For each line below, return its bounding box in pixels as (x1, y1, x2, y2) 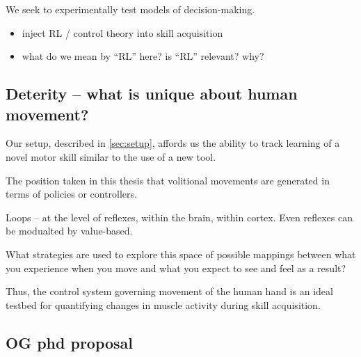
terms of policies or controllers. (6, 187, 137, 201)
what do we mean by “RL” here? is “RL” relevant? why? (22, 49, 264, 63)
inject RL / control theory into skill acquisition (22, 25, 223, 40)
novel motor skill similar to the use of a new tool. (6, 149, 216, 164)
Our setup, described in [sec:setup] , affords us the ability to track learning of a (6, 136, 340, 150)
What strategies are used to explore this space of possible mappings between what (6, 246, 356, 261)
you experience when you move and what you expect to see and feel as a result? (6, 260, 346, 275)
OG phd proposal (6, 331, 134, 353)
